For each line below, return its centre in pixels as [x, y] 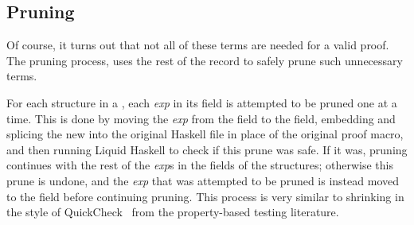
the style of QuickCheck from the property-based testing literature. [173, 212]
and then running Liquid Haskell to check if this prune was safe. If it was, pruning [207, 149]
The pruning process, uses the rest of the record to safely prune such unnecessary [205, 60]
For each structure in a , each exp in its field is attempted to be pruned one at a [202, 102]
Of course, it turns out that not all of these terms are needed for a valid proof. [198, 45]
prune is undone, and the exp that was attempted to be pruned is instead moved [203, 180]
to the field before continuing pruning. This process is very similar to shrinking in [205, 196]
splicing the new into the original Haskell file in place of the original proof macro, [205, 134]
